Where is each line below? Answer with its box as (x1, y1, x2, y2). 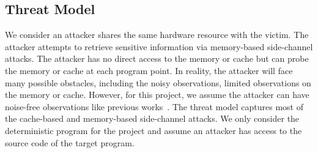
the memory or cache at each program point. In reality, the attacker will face (5, 64, 293, 76)
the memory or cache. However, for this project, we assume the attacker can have (5, 88, 309, 101)
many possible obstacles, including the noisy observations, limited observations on (5, 76, 311, 89)
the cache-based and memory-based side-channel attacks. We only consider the (5, 112, 300, 125)
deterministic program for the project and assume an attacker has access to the (5, 124, 302, 136)
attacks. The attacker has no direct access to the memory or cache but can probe (5, 52, 309, 65)
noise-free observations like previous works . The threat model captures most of (5, 100, 304, 113)
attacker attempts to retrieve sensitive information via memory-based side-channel (5, 40, 313, 53)
